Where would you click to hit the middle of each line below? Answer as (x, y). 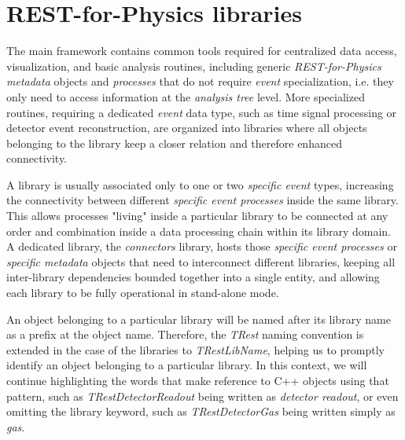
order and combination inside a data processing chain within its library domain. (199, 231)
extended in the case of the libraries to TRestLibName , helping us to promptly (195, 349)
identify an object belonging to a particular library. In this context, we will (187, 365)
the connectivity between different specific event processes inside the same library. (202, 200)
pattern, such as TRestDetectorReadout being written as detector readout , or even (202, 396)
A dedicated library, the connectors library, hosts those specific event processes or (202, 246)
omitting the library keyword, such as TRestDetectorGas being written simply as (201, 411)
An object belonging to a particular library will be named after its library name (199, 319)
